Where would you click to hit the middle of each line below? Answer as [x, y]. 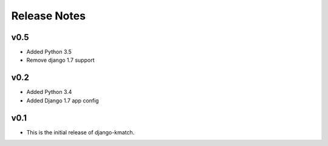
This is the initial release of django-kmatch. [80, 132]
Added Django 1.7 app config [63, 101]
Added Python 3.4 [49, 92]
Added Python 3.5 [49, 52]
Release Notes [49, 16]
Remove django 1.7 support [60, 60]
